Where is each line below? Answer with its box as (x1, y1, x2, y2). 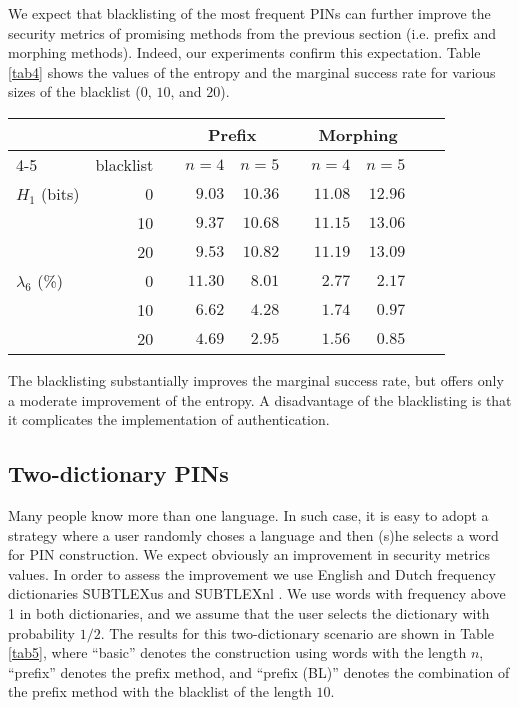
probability (8, 622, 75, 643)
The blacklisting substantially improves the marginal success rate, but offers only (8, 369, 504, 390)
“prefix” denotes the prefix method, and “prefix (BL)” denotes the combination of (8, 661, 510, 682)
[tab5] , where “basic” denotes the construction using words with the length (8, 642, 467, 663)
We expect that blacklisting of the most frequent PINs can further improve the (8, 3, 491, 23)
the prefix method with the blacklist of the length (8, 681, 312, 702)
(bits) (41, 181, 80, 205)
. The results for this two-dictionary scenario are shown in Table (100, 622, 494, 643)
